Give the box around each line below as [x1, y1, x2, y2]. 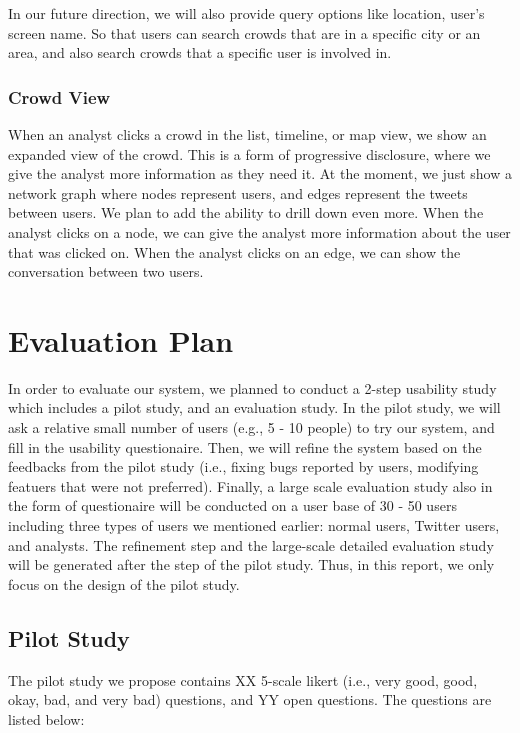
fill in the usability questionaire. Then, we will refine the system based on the [8, 436, 482, 457]
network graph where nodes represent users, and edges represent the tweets [8, 182, 468, 203]
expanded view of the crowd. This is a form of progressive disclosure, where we [8, 143, 491, 164]
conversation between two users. [8, 261, 204, 282]
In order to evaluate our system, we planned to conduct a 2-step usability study [8, 377, 497, 398]
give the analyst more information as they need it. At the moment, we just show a [8, 163, 512, 184]
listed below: [8, 708, 85, 729]
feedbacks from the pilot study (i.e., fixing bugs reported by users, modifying [8, 456, 479, 477]
